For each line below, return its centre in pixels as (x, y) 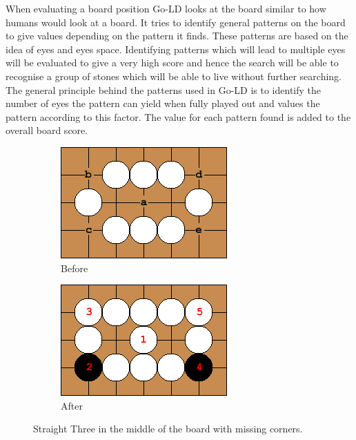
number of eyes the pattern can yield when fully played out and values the (163, 103)
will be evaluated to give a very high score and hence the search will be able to (172, 63)
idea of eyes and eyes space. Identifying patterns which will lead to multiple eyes (176, 49)
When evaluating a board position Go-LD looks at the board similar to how (166, 8)
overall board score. (47, 130)
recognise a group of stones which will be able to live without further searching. (174, 76)
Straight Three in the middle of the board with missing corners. (168, 429)
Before (75, 268)
